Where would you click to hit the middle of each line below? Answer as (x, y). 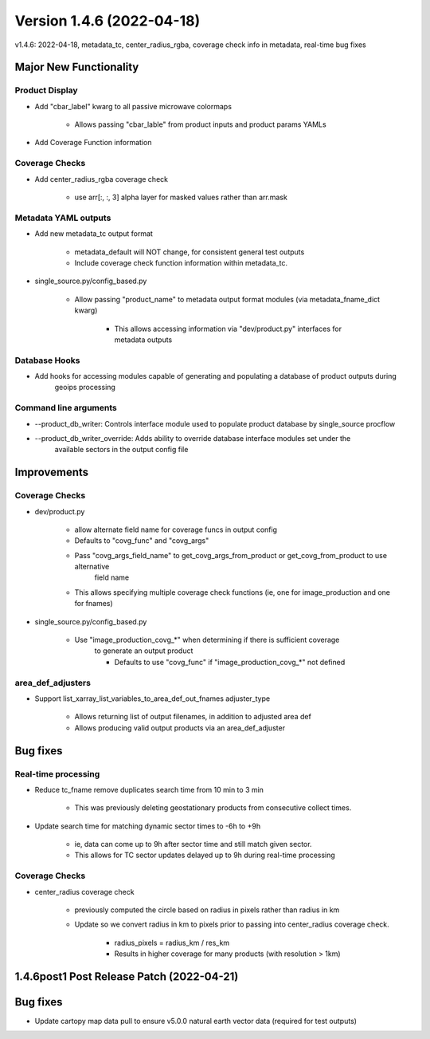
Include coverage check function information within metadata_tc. (181, 262)
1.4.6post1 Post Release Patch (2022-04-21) (127, 976)
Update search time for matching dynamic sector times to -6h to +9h (148, 826)
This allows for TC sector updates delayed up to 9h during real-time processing (205, 855)
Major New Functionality (77, 67)
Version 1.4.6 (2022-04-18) (107, 21)
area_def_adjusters (53, 683)
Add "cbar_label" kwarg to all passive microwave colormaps (133, 106)
